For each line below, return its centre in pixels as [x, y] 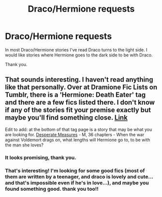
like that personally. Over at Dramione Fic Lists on [81, 87]
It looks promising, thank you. [41, 158]
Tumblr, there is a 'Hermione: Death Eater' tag [75, 95]
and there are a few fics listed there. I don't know [80, 102]
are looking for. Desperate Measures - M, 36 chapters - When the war [75, 134]
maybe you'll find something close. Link [66, 118]
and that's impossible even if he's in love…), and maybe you [77, 182]
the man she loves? [24, 145]
